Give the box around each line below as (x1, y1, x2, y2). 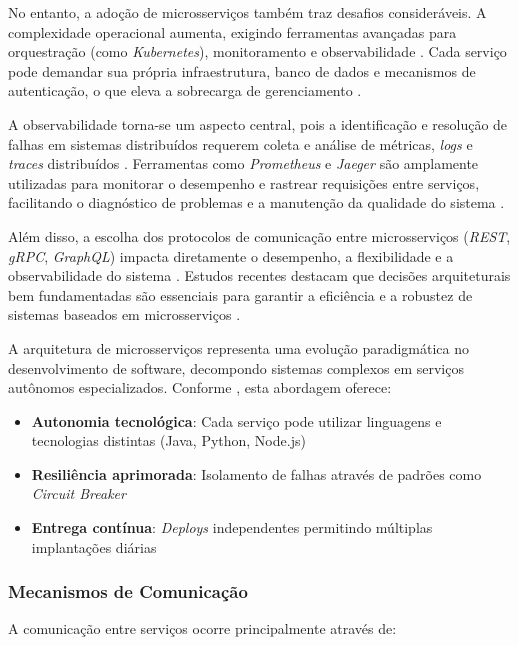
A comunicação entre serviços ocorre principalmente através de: (8, 618, 397, 639)
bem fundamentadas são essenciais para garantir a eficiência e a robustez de (8, 284, 473, 305)
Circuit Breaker (31, 483, 126, 504)
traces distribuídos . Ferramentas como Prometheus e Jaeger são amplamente (8, 153, 479, 174)
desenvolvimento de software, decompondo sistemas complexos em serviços (8, 357, 464, 378)
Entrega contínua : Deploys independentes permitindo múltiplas (31, 517, 433, 538)
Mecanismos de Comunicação (8, 579, 248, 604)
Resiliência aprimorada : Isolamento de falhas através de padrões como (31, 463, 482, 484)
